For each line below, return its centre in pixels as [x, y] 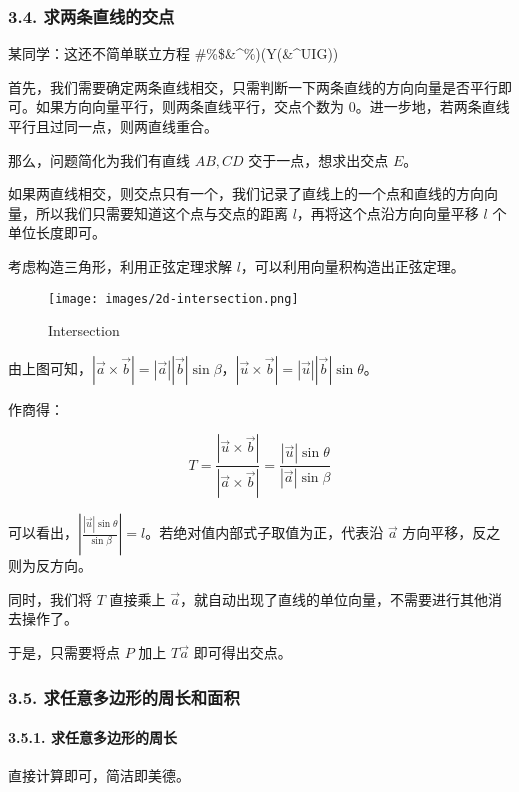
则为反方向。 [50, 565]
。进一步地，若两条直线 [432, 106]
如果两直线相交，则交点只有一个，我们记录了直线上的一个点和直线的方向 [246, 193]
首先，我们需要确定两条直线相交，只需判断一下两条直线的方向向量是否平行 [253, 86]
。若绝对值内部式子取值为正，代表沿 [264, 532]
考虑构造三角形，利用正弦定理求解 [120, 265]
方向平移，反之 [451, 532]
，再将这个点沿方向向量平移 [387, 212]
